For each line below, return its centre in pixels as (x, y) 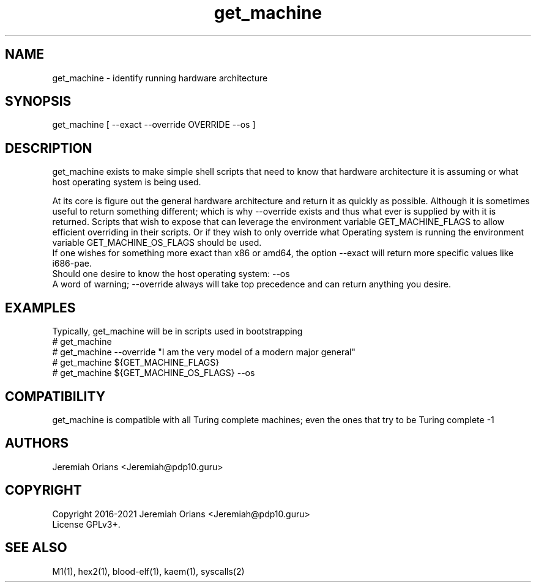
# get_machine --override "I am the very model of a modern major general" (204, 352)
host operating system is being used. (127, 182)
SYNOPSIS (38, 102)
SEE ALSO (36, 548)
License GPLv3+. (86, 524)
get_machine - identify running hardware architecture (160, 78)
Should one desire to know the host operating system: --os (171, 274)
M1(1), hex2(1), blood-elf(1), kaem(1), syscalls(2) (148, 571)
